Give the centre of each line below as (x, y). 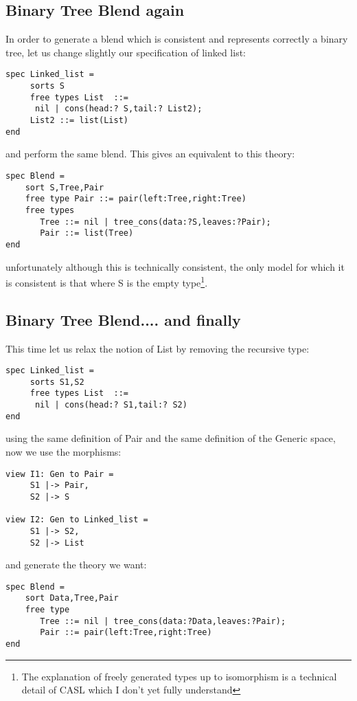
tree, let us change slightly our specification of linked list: (126, 52)
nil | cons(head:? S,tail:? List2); (118, 109)
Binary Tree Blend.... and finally (123, 319)
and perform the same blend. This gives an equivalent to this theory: (150, 154)
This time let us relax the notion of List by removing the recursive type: (158, 348)
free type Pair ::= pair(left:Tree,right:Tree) (136, 199)
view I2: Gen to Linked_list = (77, 520)
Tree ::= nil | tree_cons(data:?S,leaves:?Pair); (156, 222)
